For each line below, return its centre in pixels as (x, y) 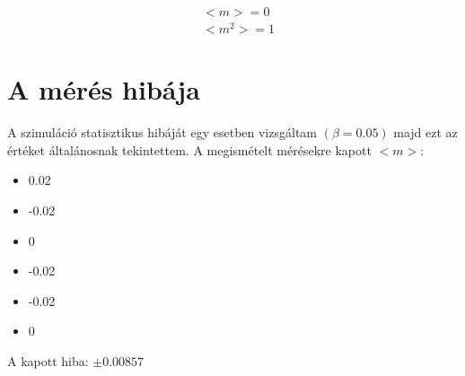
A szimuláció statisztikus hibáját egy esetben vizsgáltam (162, 132)
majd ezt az (426, 132)
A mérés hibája (104, 89)
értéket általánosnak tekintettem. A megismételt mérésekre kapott (189, 149)
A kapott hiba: (48, 361)
